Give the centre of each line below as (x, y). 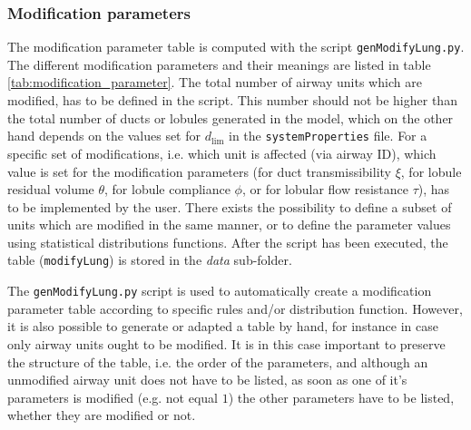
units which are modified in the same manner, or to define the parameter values (229, 225)
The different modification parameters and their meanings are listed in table (219, 64)
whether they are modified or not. (102, 415)
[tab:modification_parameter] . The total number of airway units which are (215, 82)
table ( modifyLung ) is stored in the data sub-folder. (150, 260)
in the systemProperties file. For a (328, 136)
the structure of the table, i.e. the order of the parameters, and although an (218, 362)
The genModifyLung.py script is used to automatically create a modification (220, 291)
